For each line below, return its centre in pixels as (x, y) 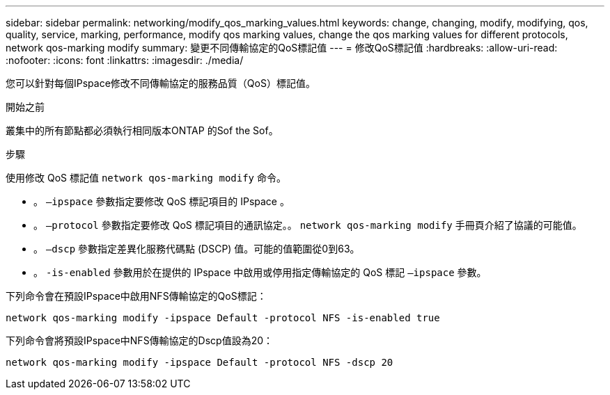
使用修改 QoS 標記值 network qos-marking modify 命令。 (146, 178)
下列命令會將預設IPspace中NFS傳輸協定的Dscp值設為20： (140, 340)
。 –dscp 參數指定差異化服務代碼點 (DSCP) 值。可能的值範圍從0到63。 (197, 249)
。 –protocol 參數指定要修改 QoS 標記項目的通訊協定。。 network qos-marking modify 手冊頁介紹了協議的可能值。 (308, 225)
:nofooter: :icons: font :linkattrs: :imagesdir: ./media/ (125, 60)
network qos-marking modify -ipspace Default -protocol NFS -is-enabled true (223, 318)
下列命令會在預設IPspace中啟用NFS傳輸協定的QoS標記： (136, 296)
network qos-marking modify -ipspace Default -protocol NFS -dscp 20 (200, 362)
